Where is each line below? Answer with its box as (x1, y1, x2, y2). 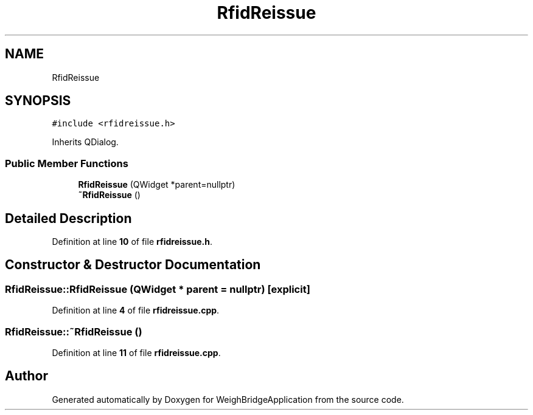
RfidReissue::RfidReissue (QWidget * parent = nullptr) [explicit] (5, 283, 310, 295)
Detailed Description (5, 210, 132, 226)
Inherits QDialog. (52, 137, 119, 148)
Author (5, 368, 48, 384)
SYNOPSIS (5, 93, 71, 109)
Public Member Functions (5, 157, 128, 170)
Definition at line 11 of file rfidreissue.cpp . (52, 348, 221, 358)
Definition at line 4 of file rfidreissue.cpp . (52, 305, 220, 316)
